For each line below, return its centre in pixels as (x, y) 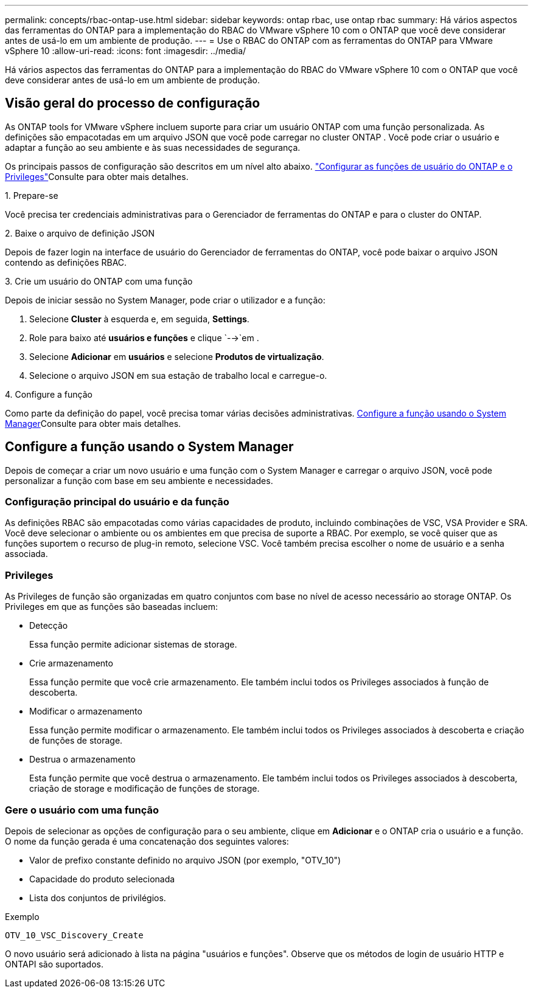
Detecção (49, 626)
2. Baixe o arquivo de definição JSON (80, 233)
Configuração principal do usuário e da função (117, 502)
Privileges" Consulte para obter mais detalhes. (97, 176)
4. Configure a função (49, 394)
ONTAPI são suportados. (54, 964)
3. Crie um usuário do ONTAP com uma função (99, 281)
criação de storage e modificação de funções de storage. (145, 789)
